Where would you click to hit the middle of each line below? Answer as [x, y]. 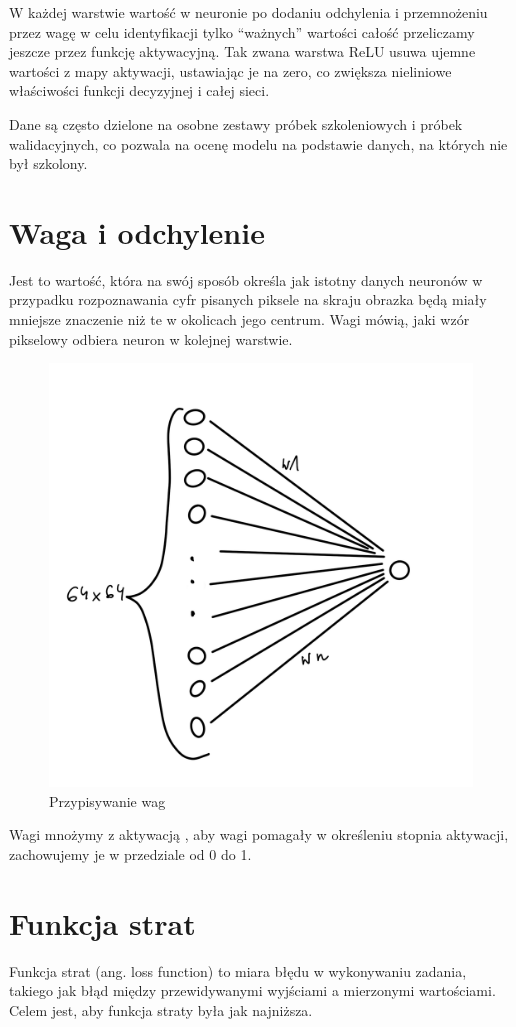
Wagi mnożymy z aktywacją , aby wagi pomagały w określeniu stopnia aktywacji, [259, 834]
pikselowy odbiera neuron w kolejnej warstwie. [151, 338]
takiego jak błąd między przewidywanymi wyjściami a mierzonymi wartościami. [252, 990]
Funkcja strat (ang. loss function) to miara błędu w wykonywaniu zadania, [238, 970]
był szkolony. [48, 163]
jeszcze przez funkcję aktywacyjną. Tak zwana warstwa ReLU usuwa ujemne [242, 51]
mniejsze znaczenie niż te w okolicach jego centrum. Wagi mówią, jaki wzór [239, 319]
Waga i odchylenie [137, 231]
